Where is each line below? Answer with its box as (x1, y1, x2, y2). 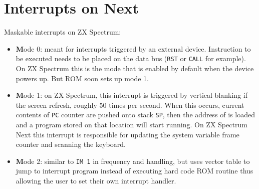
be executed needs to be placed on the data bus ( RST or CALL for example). (16, 53, 246, 64)
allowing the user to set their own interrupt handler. (16, 175, 176, 186)
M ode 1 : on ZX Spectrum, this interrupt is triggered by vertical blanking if (16, 90, 247, 100)
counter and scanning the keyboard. (16, 139, 126, 149)
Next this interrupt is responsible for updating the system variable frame (16, 129, 239, 139)
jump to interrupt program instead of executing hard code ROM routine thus (16, 165, 253, 176)
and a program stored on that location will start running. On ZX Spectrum (16, 119, 247, 129)
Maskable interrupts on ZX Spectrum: (4, 27, 121, 37)
